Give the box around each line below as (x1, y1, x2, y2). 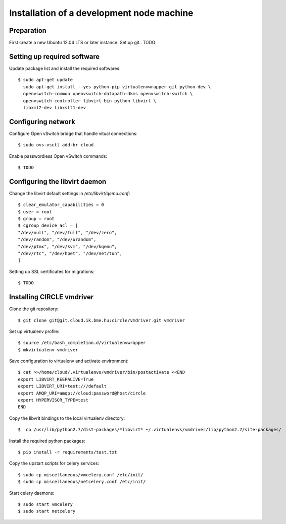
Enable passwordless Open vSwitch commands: (9, 153, 107, 159)
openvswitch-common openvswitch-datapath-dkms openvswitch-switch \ (23, 91, 193, 97)
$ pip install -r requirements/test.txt (18, 449, 117, 455)
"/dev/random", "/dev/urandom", (18, 237, 96, 243)
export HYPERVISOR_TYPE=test (18, 397, 89, 403)
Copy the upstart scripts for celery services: (9, 460, 99, 466)
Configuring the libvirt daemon (9, 177, 106, 186)
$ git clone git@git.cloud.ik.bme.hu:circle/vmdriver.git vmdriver (18, 318, 185, 323)
